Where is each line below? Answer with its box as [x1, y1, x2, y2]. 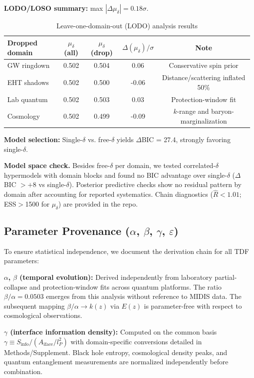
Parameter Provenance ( [4, 223, 130, 238]
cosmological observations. [4, 310, 83, 320]
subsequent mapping [4, 300, 65, 311]
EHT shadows [7, 77, 49, 87]
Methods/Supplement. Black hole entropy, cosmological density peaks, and [4, 347, 228, 357]
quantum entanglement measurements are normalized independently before [4, 357, 229, 367]
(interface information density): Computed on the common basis [10, 326, 217, 336]
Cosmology [7, 111, 40, 121]
